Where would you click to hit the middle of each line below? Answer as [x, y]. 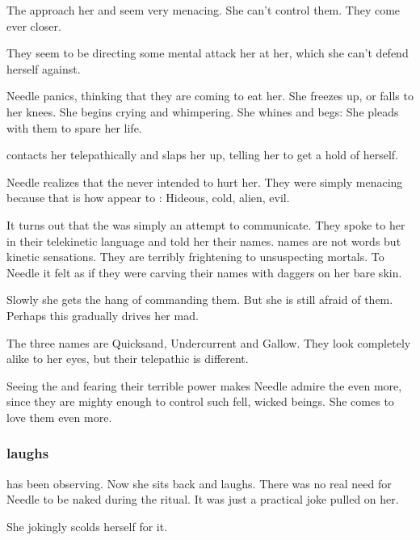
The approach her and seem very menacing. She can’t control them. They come [204, 10]
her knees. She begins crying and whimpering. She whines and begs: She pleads [203, 111]
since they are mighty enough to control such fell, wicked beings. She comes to [200, 401]
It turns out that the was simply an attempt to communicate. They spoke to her [206, 224]
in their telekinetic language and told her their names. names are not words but [204, 240]
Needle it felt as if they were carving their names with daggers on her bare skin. [204, 272]
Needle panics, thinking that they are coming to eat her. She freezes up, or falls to [210, 96]
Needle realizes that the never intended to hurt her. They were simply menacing [205, 181]
